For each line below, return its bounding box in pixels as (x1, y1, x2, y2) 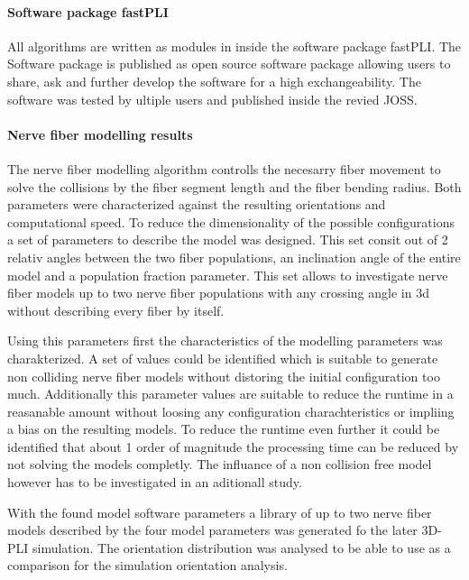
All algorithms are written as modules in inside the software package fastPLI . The (7, 36, 462, 55)
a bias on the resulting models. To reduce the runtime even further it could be (7, 419, 440, 438)
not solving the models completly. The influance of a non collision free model (7, 455, 432, 474)
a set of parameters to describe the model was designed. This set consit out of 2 (7, 230, 448, 249)
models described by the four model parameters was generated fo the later (7, 520, 418, 539)
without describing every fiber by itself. (7, 300, 225, 319)
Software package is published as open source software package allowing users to (7, 54, 451, 73)
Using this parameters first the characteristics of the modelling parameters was (7, 331, 443, 350)
